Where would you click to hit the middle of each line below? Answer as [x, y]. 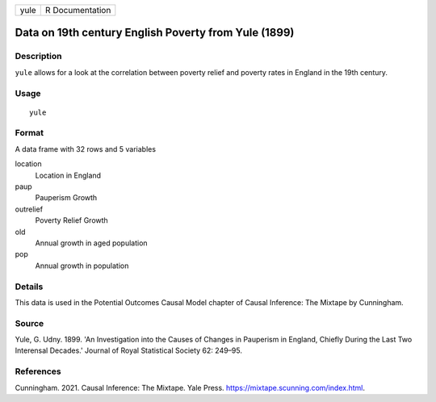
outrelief [29, 209]
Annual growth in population [82, 266]
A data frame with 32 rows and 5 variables [86, 149]
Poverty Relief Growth [71, 220]
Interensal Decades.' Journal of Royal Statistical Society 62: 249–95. [128, 350]
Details [29, 287]
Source [29, 323]
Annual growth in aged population [92, 243]
